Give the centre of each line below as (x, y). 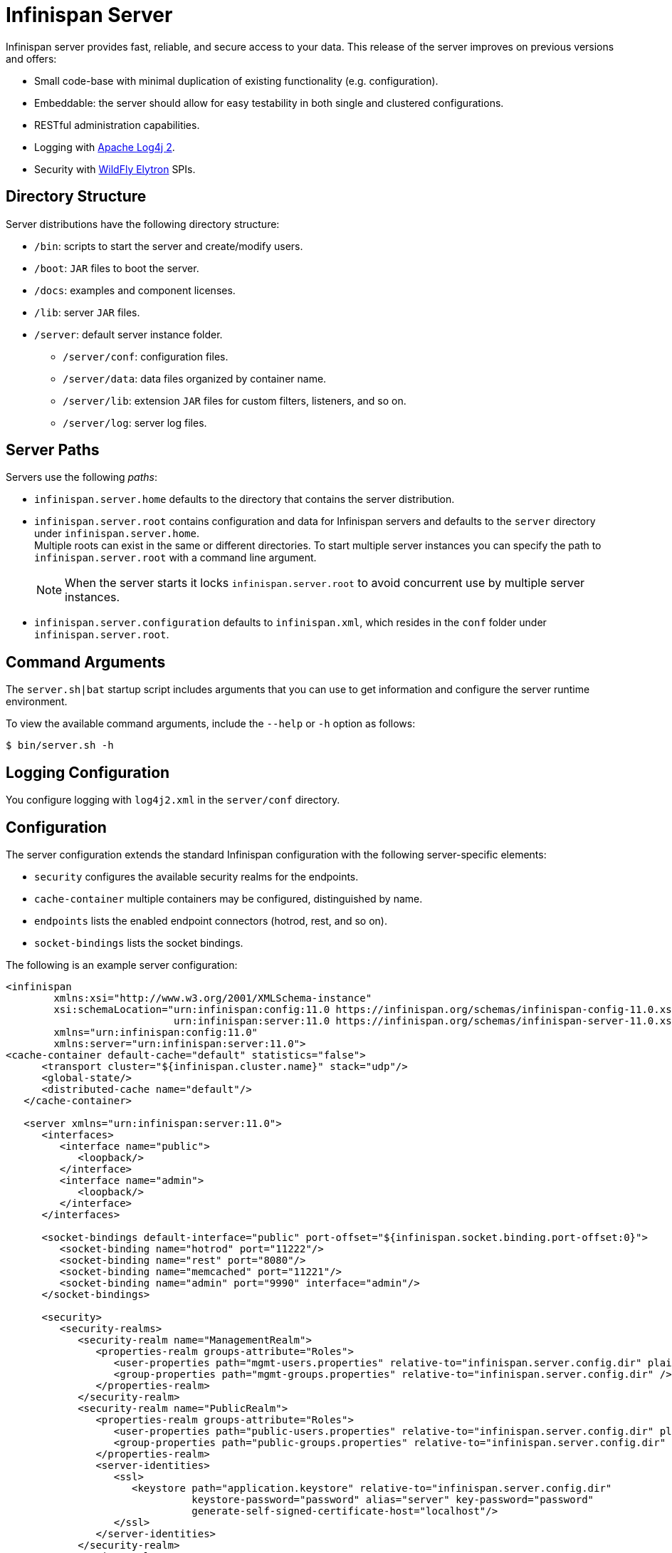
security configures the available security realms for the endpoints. (196, 876)
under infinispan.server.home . (117, 534)
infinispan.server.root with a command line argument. (175, 558)
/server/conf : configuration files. (146, 356)
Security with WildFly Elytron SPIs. (115, 169)
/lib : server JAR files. (87, 312)
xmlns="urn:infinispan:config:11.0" (156, 1032)
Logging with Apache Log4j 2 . (105, 147)
